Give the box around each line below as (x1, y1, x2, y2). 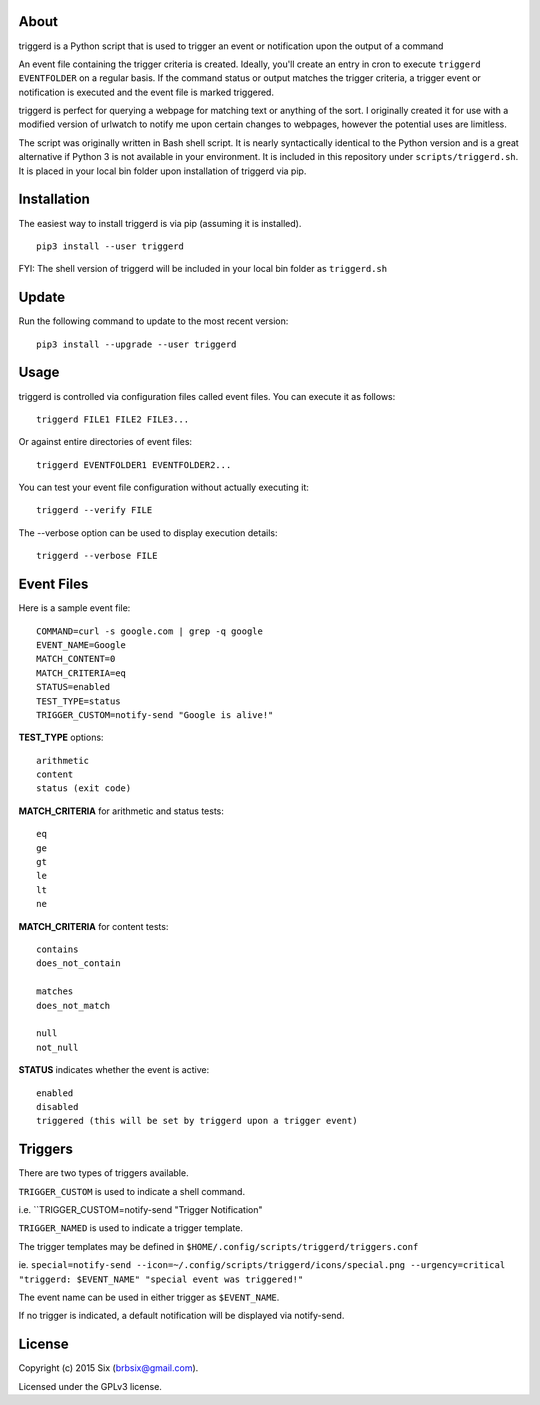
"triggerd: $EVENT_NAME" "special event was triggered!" (18, 1273, 304, 1285)
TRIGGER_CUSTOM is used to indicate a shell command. (18, 1185, 245, 1197)
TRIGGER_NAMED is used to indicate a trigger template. (18, 1222, 244, 1234)
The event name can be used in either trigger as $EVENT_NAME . (18, 1291, 280, 1303)
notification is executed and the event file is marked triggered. (18, 86, 275, 98)
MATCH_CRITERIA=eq (36, 667, 127, 679)
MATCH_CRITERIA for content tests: (18, 920, 169, 932)
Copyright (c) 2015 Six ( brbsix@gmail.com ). (18, 1362, 199, 1374)
